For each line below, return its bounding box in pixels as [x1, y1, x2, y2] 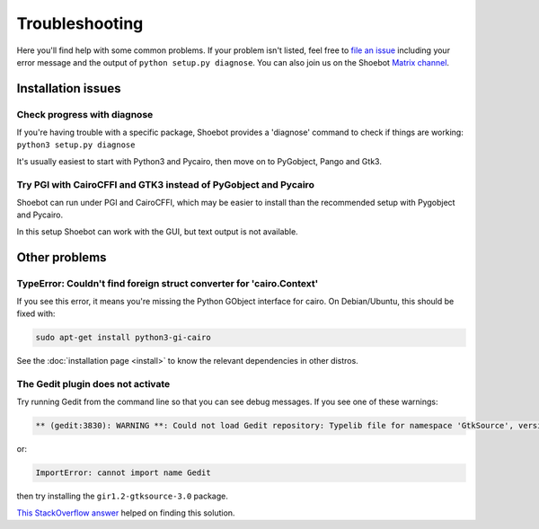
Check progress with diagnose [16, 108, 154, 120]
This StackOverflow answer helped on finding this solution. [16, 507, 235, 518]
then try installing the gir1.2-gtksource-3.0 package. [16, 490, 229, 502]
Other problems [16, 250, 107, 265]
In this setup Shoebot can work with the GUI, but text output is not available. [16, 225, 298, 237]
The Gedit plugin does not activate [16, 378, 171, 391]
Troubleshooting [16, 13, 144, 33]
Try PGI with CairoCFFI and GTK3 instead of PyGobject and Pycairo [16, 178, 314, 190]
